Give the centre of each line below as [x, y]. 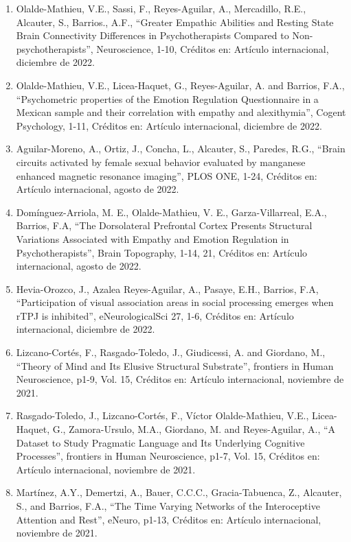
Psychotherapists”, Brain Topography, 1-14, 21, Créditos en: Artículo [162, 252]
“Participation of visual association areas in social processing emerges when [175, 302]
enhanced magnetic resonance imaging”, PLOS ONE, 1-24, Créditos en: [167, 175]
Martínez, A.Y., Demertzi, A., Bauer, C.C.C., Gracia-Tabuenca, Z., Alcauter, [179, 492]
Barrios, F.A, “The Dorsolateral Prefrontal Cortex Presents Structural [164, 225]
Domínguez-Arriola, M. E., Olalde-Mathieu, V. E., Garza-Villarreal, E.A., [171, 212]
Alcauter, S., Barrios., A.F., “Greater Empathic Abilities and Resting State [175, 22]
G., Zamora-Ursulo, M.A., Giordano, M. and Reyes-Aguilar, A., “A [194, 429]
